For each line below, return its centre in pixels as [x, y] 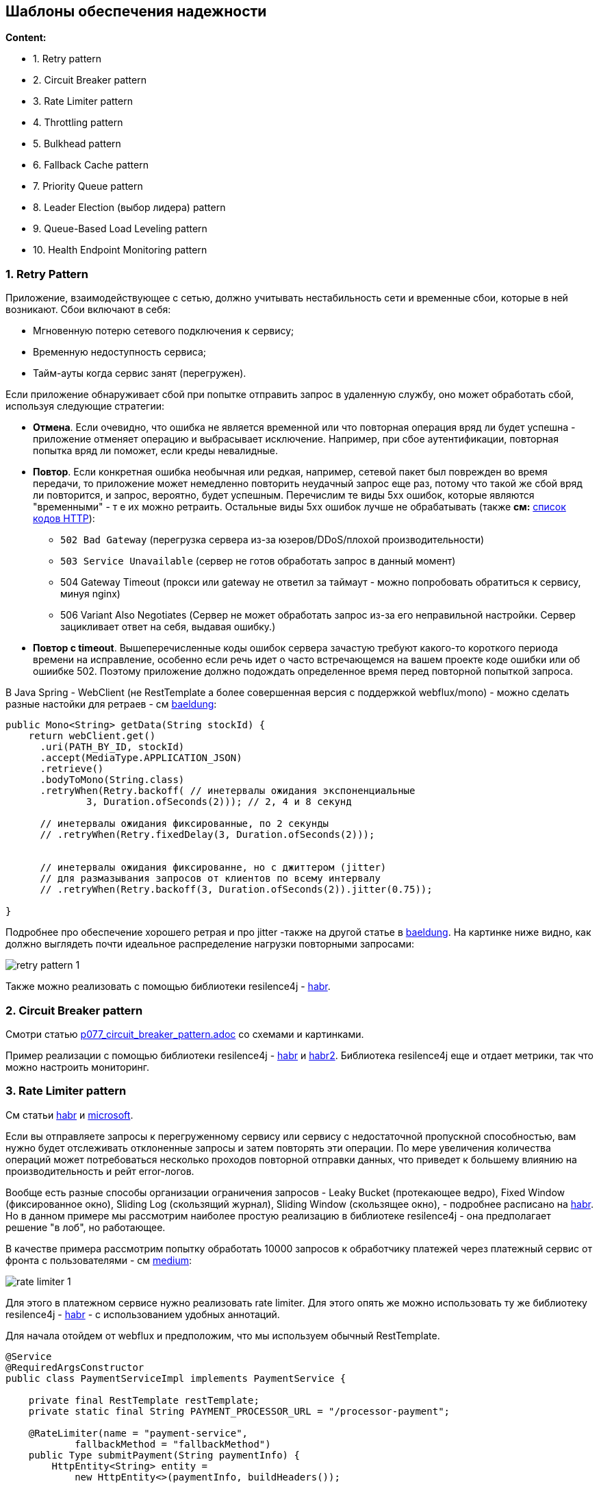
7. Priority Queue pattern [88, 186]
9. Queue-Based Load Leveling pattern [120, 229]
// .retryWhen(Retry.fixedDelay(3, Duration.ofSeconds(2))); [207, 835]
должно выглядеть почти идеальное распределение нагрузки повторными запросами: [210, 944]
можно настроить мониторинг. [78, 1067]
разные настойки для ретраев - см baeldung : [111, 704]
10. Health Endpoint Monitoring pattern [120, 250]
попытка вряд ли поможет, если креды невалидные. [156, 451]
